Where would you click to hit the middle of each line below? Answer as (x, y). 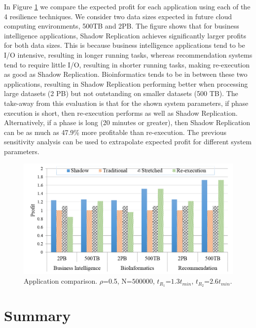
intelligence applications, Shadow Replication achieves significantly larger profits (125, 35)
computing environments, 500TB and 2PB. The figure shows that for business (122, 26)
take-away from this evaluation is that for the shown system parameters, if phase (126, 103)
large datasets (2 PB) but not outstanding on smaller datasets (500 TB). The (121, 93)
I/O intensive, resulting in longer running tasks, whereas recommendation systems (128, 54)
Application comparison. (61, 281)
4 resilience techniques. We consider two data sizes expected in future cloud (118, 16)
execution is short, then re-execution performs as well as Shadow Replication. (121, 113)
